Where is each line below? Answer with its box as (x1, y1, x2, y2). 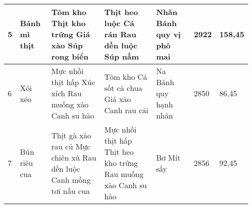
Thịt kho (51, 17, 86, 29)
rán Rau (104, 29, 137, 40)
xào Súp (51, 40, 83, 51)
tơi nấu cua (51, 185, 90, 196)
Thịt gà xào (51, 129, 92, 141)
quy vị (156, 29, 181, 40)
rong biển (51, 51, 89, 62)
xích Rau (51, 88, 82, 99)
